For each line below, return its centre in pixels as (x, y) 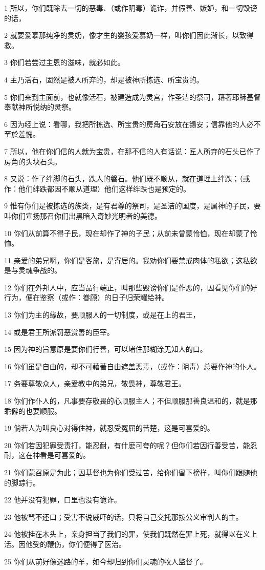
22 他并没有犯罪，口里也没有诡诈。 (63, 500)
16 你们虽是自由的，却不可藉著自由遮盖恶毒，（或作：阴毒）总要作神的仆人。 (132, 366)
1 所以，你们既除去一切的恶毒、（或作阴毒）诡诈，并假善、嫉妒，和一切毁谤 (131, 8)
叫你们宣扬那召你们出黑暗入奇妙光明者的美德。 (83, 215)
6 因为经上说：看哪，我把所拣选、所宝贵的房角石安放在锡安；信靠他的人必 (129, 124)
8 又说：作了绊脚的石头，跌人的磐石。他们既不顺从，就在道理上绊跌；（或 (127, 178)
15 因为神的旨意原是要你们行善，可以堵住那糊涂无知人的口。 (106, 349)
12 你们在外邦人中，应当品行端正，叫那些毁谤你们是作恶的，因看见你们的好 (131, 287)
